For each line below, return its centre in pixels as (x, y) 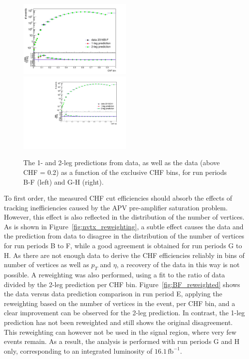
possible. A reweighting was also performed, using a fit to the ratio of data (115, 275)
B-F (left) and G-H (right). (63, 181)
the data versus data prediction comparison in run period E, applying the (113, 294)
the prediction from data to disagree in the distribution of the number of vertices (124, 236)
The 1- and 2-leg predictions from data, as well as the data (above (122, 162)
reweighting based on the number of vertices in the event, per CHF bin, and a (120, 303)
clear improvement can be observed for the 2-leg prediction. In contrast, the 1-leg (124, 313)
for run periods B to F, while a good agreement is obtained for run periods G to (123, 246)
